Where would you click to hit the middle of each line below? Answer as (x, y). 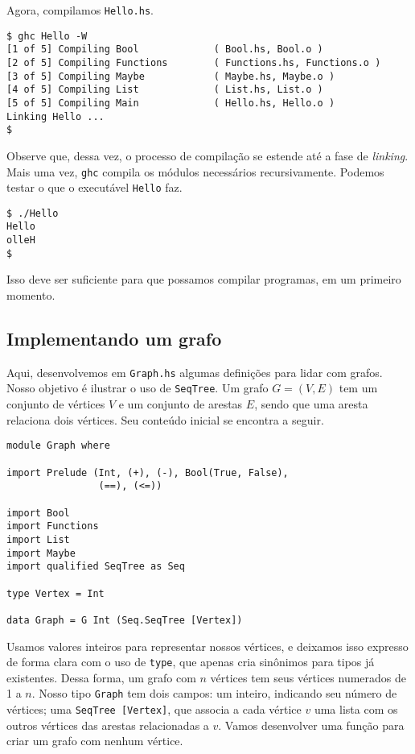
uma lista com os (356, 709)
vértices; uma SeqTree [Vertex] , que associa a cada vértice (154, 709)
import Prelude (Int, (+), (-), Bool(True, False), (148, 472)
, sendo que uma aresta (311, 404)
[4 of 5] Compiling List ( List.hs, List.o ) (165, 90)
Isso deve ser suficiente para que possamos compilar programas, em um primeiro (204, 279)
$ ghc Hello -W (47, 36)
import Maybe (41, 553)
